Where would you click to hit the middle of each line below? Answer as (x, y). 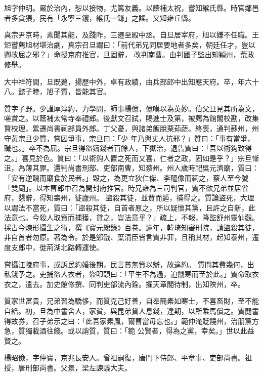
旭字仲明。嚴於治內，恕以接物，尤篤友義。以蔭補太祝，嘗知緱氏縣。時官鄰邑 (131, 8)
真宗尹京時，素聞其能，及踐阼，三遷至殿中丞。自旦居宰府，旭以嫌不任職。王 (131, 35)
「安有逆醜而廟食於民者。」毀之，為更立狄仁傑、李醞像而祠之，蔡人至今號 (126, 177)
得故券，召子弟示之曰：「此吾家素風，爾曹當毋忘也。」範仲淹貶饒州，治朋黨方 (131, 321)
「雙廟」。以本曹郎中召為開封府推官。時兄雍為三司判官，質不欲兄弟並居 (123, 187)
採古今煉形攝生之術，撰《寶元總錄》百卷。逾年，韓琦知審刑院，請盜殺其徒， (131, 227)
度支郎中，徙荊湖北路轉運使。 (54, 247)
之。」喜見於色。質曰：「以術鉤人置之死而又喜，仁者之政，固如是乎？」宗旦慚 (131, 158)
